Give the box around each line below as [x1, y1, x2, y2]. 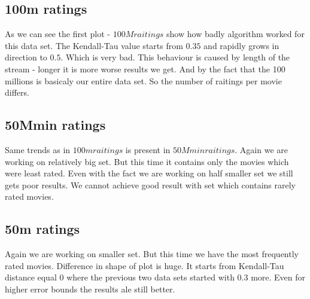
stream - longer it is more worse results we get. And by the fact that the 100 [5, 62, 285, 75]
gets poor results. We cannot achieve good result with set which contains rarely [5, 178, 296, 191]
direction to [5, 51, 47, 63]
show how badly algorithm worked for [166, 28, 305, 40]
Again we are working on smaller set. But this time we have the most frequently [5, 248, 299, 260]
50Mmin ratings [5, 115, 106, 134]
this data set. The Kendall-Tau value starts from [5, 39, 183, 51]
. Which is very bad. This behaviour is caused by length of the [60, 51, 290, 63]
